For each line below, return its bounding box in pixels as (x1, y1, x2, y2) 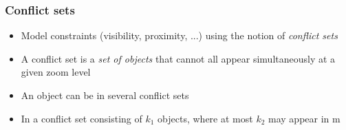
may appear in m (268, 111, 340, 125)
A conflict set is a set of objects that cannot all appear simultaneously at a (21, 51, 336, 65)
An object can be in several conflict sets (21, 88, 189, 102)
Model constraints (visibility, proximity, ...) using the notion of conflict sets (21, 28, 338, 43)
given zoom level (21, 65, 91, 79)
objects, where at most (158, 111, 253, 125)
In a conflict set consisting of (21, 111, 142, 125)
